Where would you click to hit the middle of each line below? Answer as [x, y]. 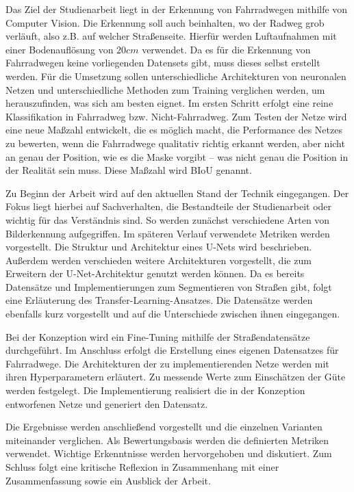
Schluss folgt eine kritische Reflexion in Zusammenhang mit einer [142, 467]
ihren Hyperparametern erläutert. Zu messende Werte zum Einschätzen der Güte [176, 377]
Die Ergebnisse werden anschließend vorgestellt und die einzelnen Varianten [164, 427]
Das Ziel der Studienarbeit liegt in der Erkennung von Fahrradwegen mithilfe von [177, 9]
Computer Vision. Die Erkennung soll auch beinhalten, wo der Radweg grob [165, 22]
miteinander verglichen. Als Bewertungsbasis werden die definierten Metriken [167, 440]
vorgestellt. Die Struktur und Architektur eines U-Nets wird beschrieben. [159, 247]
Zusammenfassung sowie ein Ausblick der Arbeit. [108, 480]
